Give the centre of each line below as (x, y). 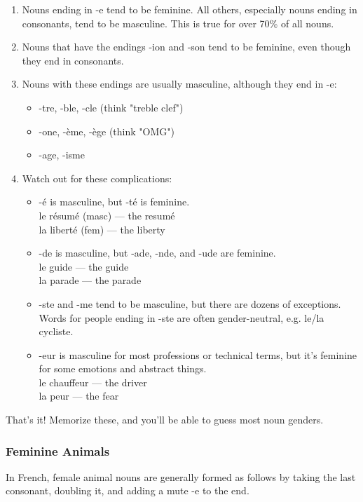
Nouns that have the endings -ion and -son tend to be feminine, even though (186, 47)
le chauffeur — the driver (93, 382)
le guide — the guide (84, 266)
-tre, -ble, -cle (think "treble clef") (111, 107)
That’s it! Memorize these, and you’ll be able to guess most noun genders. (165, 420)
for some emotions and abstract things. (123, 368)
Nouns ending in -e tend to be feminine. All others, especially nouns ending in (190, 9)
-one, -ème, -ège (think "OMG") (107, 131)
